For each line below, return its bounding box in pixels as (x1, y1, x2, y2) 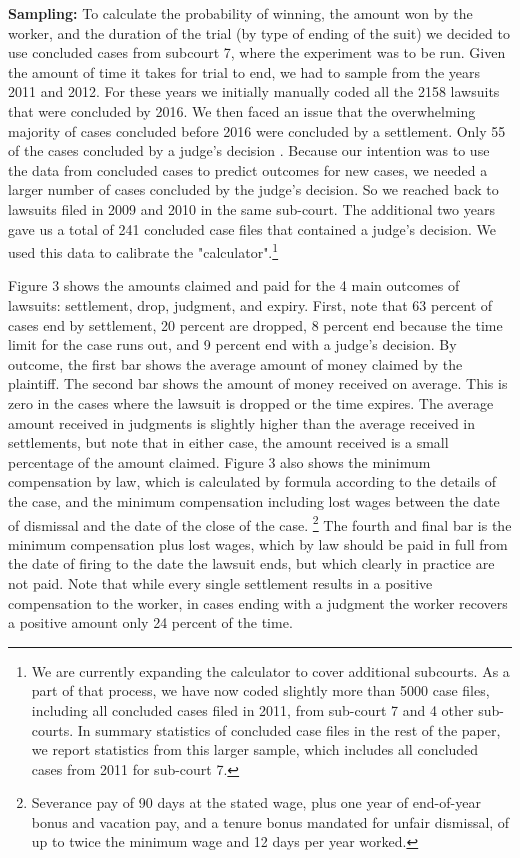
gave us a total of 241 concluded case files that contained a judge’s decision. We (8, 218, 497, 239)
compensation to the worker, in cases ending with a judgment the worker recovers (8, 592, 508, 613)
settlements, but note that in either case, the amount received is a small (8, 432, 449, 453)
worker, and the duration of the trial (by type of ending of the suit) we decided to (8, 22, 510, 43)
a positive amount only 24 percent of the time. (8, 612, 293, 633)
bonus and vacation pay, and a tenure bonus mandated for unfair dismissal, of (31, 811, 510, 832)
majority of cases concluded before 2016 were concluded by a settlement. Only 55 (8, 120, 506, 141)
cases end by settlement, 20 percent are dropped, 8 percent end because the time (8, 314, 503, 335)
